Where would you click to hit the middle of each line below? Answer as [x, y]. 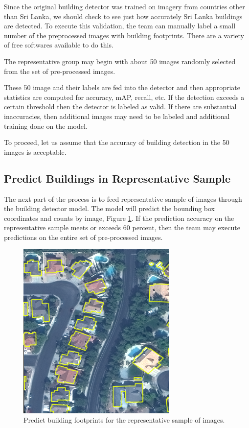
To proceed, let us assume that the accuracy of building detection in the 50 [117, 142]
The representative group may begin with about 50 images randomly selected [120, 61]
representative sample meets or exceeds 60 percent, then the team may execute [122, 227]
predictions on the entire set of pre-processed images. [83, 237]
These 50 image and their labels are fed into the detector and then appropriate [122, 87]
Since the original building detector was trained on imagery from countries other [124, 6]
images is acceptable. [35, 152]
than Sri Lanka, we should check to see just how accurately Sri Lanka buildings [123, 16]
